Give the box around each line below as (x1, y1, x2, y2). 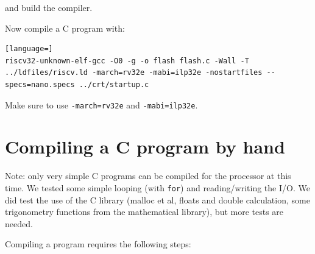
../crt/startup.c (79, 80, 149, 89)
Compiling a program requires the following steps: (5, 238, 191, 250)
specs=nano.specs (5, 80, 75, 89)
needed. (5, 217, 33, 230)
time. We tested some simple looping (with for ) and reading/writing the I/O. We (5, 181, 310, 194)
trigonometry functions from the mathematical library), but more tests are (5, 205, 284, 218)
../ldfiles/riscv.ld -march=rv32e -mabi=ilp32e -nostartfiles (5, 68, 263, 77)
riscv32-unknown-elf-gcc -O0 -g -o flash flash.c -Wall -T (5, 56, 249, 65)
